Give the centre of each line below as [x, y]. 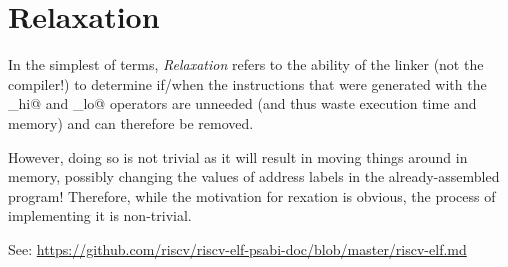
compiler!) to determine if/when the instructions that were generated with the [247, 83]
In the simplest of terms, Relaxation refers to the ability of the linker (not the [246, 64]
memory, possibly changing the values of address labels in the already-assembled [254, 176]
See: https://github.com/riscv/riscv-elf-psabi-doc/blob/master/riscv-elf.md [237, 248]
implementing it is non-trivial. [100, 215]
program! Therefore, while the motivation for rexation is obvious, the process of [252, 195]
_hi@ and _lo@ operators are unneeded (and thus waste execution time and [242, 103]
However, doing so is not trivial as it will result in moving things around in [238, 156]
